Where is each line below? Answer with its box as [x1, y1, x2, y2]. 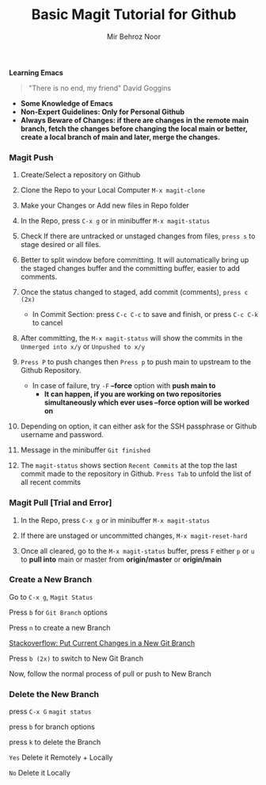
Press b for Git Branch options [9, 608, 108, 617]
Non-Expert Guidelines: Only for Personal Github [20, 107, 185, 116]
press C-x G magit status [9, 707, 92, 716]
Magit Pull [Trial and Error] [9, 497, 112, 509]
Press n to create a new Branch [9, 623, 111, 632]
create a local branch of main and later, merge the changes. [20, 132, 221, 142]
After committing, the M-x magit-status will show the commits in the [20, 333, 243, 343]
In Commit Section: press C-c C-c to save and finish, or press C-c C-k [32, 310, 259, 319]
